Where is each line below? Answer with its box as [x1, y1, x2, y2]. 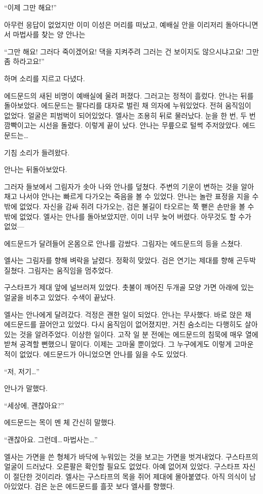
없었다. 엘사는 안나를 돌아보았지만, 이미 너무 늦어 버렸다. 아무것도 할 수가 [19, 211, 251, 221]
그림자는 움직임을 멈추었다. [28, 265, 113, 275]
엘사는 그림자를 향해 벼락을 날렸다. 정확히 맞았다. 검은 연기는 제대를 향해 [4, 255, 234, 266]
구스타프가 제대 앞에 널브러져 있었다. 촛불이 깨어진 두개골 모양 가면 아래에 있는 [4, 282, 254, 292]
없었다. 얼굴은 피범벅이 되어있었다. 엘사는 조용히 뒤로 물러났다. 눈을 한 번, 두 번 [4, 110, 256, 120]
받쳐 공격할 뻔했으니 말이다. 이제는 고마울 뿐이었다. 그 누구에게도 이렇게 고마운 [4, 339, 254, 349]
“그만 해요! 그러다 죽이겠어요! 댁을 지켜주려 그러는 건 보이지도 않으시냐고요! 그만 [4, 46, 259, 56]
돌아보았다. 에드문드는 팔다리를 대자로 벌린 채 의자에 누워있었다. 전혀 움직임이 [4, 100, 251, 111]
